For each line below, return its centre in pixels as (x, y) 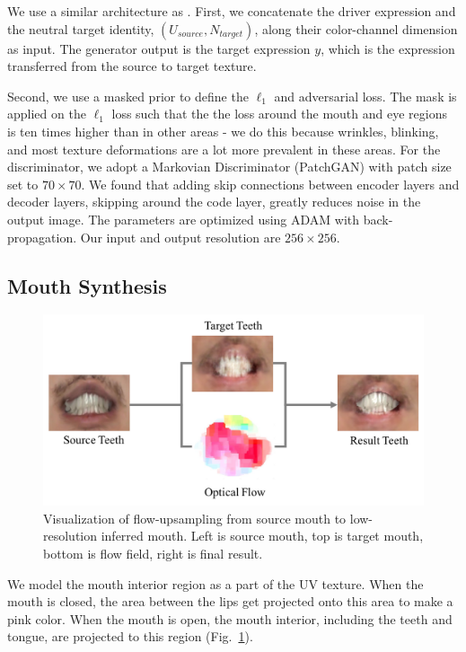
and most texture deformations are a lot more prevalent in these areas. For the (224, 149)
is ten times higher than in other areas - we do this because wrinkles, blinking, (223, 131)
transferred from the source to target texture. (132, 66)
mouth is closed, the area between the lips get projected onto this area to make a (230, 601)
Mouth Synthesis (87, 285)
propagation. (42, 237)
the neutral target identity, (81, 28)
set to (23, 184)
